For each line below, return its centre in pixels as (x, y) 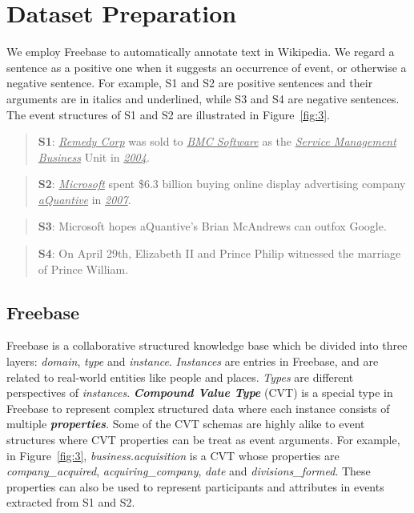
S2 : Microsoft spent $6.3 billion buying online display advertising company (222, 184)
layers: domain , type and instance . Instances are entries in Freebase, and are (193, 361)
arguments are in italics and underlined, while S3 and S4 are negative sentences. (203, 98)
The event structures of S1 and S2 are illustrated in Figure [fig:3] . (168, 114)
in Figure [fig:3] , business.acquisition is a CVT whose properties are (173, 455)
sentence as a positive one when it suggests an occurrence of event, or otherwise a (207, 67)
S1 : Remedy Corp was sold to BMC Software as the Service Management (217, 141)
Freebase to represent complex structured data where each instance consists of (198, 408)
